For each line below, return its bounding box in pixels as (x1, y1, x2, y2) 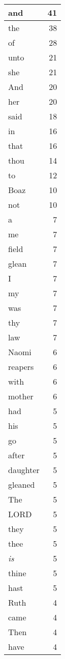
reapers (8, 361, 34, 372)
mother (8, 390, 34, 402)
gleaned (8, 479, 35, 490)
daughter (8, 464, 40, 476)
